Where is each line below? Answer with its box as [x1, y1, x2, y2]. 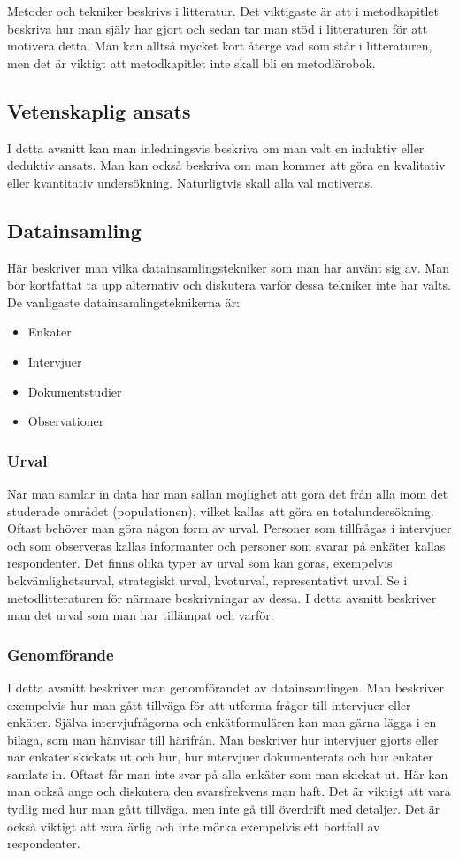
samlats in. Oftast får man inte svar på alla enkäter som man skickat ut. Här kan [7, 764, 448, 783]
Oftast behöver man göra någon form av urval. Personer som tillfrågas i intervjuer [7, 519, 452, 537]
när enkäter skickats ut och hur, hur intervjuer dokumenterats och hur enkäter [7, 747, 433, 766]
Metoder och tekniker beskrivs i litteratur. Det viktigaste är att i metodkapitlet [7, 2, 439, 19]
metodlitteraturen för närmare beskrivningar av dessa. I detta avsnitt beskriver [7, 588, 437, 607]
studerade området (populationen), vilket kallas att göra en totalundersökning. [7, 501, 434, 520]
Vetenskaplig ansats [7, 97, 191, 124]
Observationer [27, 412, 104, 430]
